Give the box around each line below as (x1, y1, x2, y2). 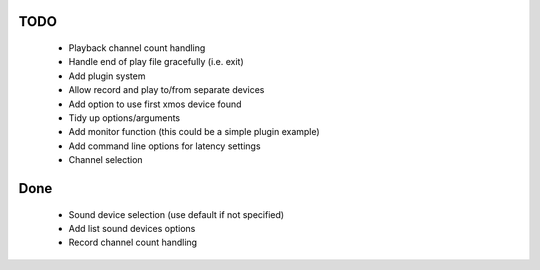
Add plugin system (68, 70, 146, 82)
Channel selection (68, 154, 144, 166)
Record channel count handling (68, 236, 198, 249)
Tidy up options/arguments (68, 111, 180, 124)
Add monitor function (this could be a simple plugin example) (68, 126, 320, 138)
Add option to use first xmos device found (68, 98, 242, 110)
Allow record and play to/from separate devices (68, 84, 265, 96)
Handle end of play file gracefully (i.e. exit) (68, 56, 244, 68)
